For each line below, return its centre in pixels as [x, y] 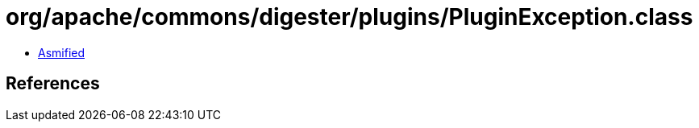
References [53, 84]
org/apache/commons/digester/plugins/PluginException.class [349, 17]
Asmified [62, 52]
